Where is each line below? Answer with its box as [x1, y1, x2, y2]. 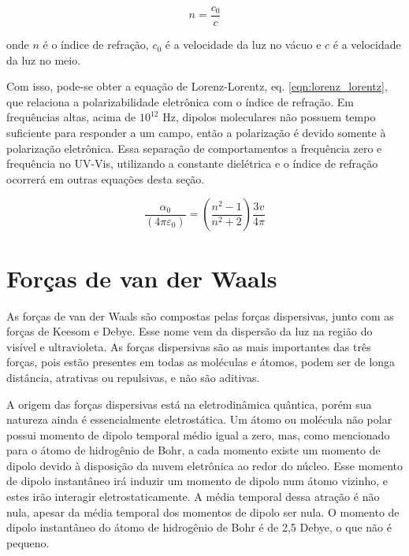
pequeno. [6, 534, 50, 550]
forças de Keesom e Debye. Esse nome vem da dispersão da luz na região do [6, 323, 373, 339]
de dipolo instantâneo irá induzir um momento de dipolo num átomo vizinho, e [6, 473, 388, 489]
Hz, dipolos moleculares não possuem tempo [162, 109, 376, 125]
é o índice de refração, [43, 36, 149, 53]
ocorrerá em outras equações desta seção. [6, 170, 205, 187]
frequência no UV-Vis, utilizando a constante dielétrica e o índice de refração [6, 155, 378, 172]
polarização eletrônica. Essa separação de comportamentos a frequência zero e [6, 139, 382, 156]
